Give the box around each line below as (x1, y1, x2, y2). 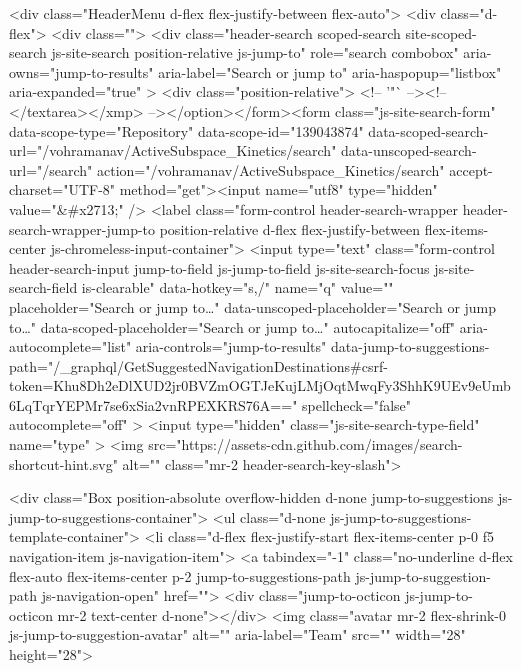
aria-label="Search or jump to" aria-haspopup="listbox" (158, 61, 502, 82)
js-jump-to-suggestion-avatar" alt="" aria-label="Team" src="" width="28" (9, 624, 466, 645)
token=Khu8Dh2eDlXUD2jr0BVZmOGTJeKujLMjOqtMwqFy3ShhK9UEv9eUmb (9, 375, 511, 396)
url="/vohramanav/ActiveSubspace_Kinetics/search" (9, 140, 337, 161)
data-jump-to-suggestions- (330, 336, 490, 357)
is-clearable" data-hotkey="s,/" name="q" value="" (81, 277, 394, 298)
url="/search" (9, 159, 93, 180)
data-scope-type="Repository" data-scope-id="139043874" (9, 120, 364, 141)
